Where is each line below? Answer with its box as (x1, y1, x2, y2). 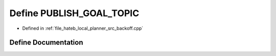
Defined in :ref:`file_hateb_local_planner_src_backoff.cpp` (22, 25, 144, 31)
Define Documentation (9, 38, 83, 47)
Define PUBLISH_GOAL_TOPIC (9, 8, 140, 19)
